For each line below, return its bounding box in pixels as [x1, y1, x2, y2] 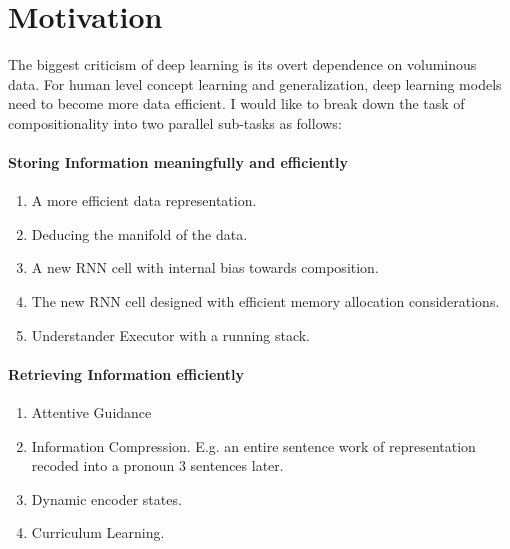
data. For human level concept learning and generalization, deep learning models [8, 73, 502, 94]
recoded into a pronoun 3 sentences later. [31, 455, 284, 476]
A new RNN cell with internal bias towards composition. [31, 257, 379, 278]
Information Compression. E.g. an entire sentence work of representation [31, 435, 476, 456]
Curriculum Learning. [31, 522, 165, 543]
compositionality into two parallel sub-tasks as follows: [8, 112, 342, 133]
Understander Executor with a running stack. [31, 324, 311, 345]
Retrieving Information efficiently [8, 363, 244, 384]
